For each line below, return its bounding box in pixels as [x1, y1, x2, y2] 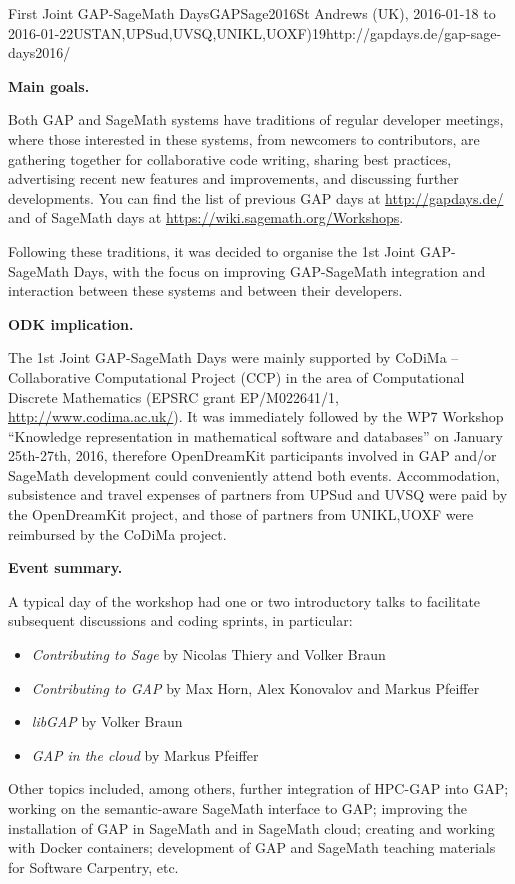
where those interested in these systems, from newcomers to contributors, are [8, 128, 480, 149]
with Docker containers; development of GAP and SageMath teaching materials [8, 837, 496, 858]
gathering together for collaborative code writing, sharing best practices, [8, 148, 452, 169]
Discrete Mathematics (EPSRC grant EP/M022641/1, [8, 386, 339, 407]
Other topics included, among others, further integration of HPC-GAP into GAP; [8, 778, 509, 799]
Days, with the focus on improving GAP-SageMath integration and [73, 260, 486, 281]
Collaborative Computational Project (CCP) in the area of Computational [8, 366, 465, 387]
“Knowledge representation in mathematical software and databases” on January [8, 425, 503, 446]
